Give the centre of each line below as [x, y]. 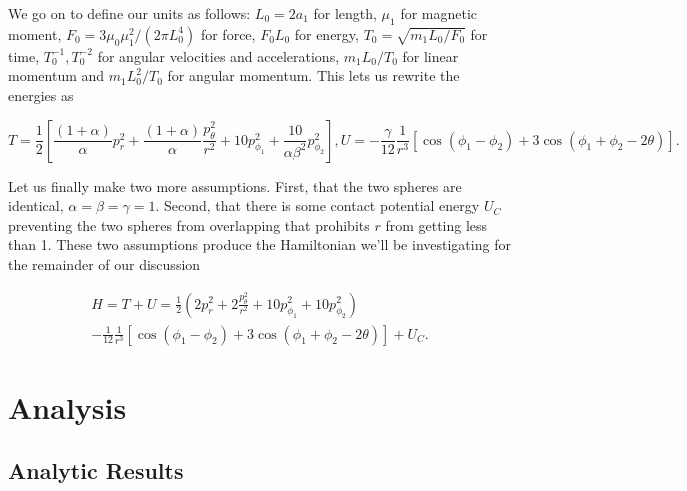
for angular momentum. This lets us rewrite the [313, 75]
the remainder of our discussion [104, 263]
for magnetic [439, 13]
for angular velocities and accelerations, [218, 55]
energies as [41, 94]
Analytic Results [96, 470]
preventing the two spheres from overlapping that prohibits [189, 224]
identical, [36, 205]
